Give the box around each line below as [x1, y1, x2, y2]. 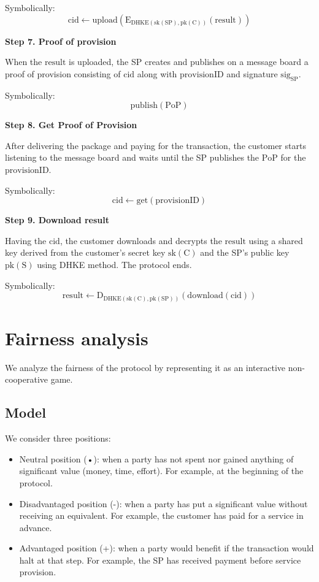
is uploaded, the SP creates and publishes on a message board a [69, 55, 309, 68]
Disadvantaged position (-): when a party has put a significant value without [19, 497, 308, 510]
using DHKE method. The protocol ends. [37, 258, 192, 270]
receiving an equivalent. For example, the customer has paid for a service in [19, 509, 304, 522]
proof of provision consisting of [5, 67, 121, 80]
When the [5, 55, 42, 68]
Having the [5, 234, 47, 247]
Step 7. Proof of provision [5, 34, 117, 47]
